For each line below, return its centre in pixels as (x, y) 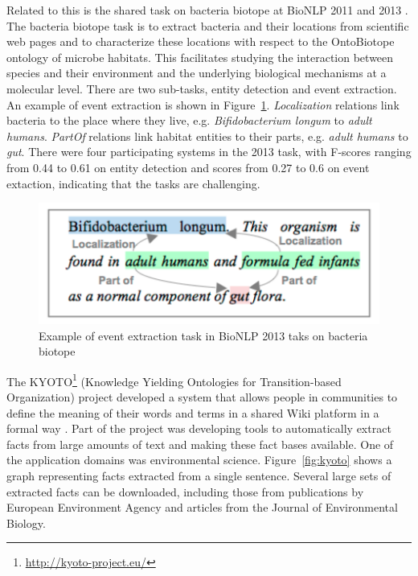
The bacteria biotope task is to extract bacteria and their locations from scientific (208, 25)
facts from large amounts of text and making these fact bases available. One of (200, 444)
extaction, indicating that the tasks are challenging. (133, 183)
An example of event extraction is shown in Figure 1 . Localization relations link (203, 104)
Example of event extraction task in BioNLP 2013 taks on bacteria (203, 335)
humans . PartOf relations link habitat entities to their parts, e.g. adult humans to (207, 136)
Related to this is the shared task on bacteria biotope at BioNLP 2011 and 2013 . (207, 10)
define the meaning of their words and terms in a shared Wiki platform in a (193, 412)
